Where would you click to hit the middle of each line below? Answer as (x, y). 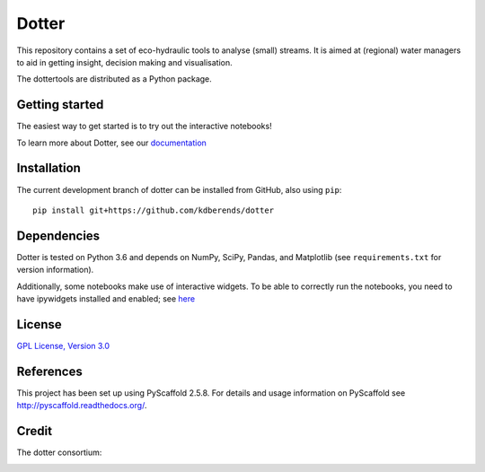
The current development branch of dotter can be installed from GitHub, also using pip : (179, 189)
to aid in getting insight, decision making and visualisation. (124, 62)
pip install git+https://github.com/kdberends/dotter (153, 210)
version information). (55, 270)
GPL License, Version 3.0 (63, 345)
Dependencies (58, 236)
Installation (48, 168)
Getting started (60, 105)
